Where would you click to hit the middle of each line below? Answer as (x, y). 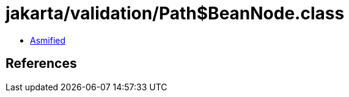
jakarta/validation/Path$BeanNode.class (175, 13)
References (41, 64)
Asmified (48, 40)
